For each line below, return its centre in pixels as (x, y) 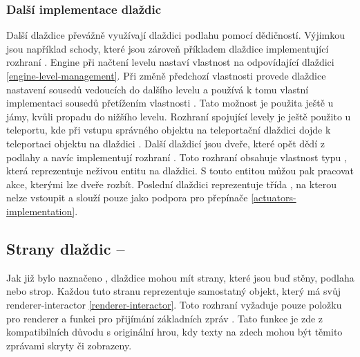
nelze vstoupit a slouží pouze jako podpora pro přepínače (127, 198)
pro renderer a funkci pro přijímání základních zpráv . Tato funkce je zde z (165, 318)
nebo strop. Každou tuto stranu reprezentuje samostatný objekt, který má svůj (173, 291)
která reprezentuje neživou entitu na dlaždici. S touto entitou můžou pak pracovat (180, 171)
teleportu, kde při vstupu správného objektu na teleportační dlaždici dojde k (169, 130)
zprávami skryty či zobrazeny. (69, 345)
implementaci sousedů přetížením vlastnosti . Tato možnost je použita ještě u (170, 103)
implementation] (41, 211)
